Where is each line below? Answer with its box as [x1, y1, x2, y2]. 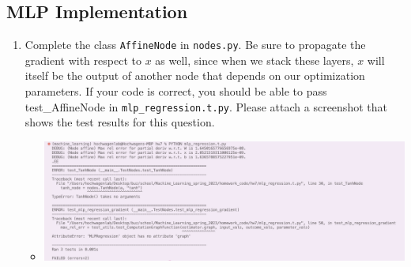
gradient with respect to [25, 51, 141, 68]
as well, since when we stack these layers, [155, 51, 354, 68]
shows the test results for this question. [25, 114, 215, 130]
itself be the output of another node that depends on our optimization [25, 67, 365, 84]
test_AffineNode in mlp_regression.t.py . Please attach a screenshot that [25, 98, 387, 115]
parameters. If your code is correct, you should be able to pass [25, 83, 327, 100]
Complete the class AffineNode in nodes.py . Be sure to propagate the [25, 36, 366, 53]
